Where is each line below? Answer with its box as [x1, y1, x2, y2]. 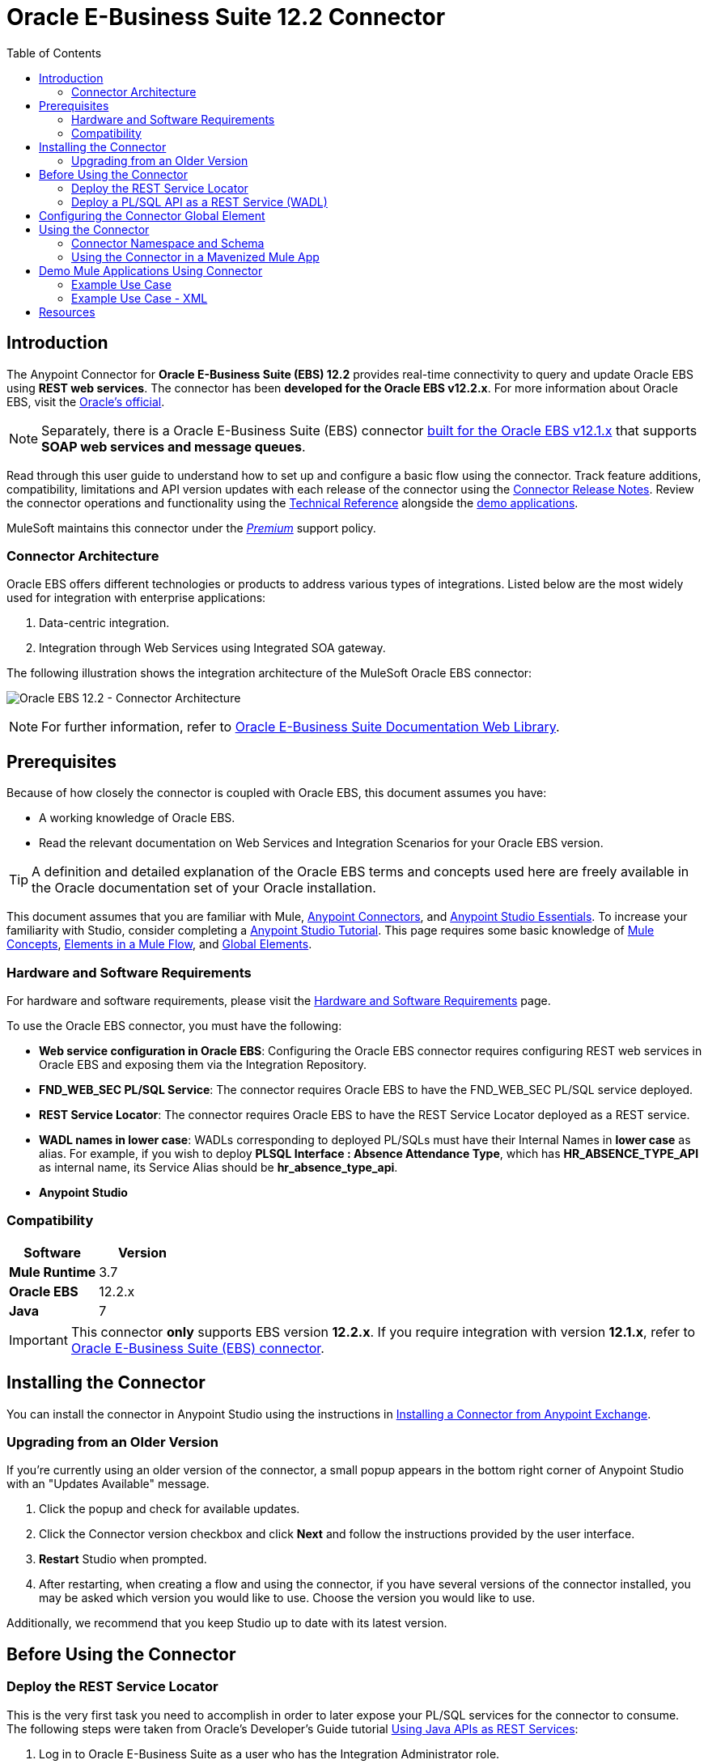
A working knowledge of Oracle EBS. [39, 811, 235, 825]
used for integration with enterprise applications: [6, 591, 266, 605]
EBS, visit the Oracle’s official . [6, 394, 165, 409]
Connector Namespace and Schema [71, 235, 265, 250]
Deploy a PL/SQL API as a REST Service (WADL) [71, 194, 328, 209]
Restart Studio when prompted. [39, 1552, 207, 1567]
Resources [39, 304, 95, 319]
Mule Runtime [9, 1263, 96, 1280]
